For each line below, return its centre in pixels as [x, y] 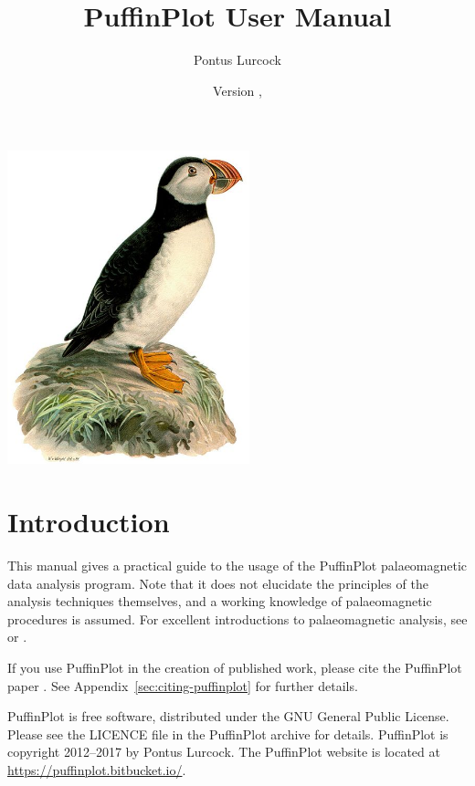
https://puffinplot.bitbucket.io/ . [97, 769]
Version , [237, 90]
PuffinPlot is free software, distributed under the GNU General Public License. [228, 716]
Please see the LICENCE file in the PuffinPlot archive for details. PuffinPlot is [228, 734]
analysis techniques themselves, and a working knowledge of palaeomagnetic [220, 601]
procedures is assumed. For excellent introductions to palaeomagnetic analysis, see [237, 618]
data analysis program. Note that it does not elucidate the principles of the [218, 583]
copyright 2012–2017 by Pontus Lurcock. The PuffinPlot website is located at [224, 752]
